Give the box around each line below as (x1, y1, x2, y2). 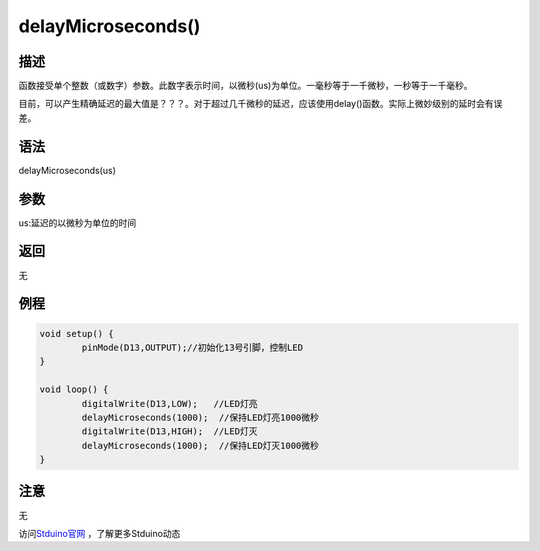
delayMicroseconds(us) (18, 164, 117, 176)
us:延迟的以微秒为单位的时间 (18, 216, 137, 229)
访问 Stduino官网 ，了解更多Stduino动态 (18, 527, 181, 539)
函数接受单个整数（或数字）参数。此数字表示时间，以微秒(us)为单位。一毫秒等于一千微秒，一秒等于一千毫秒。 (18, 80, 473, 92)
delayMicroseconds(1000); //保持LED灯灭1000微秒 (81, 440, 320, 451)
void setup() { (39, 328, 114, 339)
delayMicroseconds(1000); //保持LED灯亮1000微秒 (81, 411, 320, 423)
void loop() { (39, 384, 109, 395)
